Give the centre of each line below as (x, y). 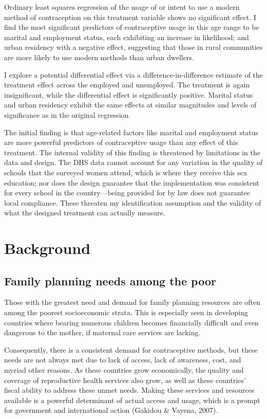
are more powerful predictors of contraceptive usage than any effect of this (121, 142)
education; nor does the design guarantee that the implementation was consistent (132, 182)
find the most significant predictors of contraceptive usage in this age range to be (132, 27)
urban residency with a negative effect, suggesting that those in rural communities (133, 47)
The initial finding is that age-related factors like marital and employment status (131, 132)
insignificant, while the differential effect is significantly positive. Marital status (129, 94)
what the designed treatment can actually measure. (85, 213)
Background (47, 248)
